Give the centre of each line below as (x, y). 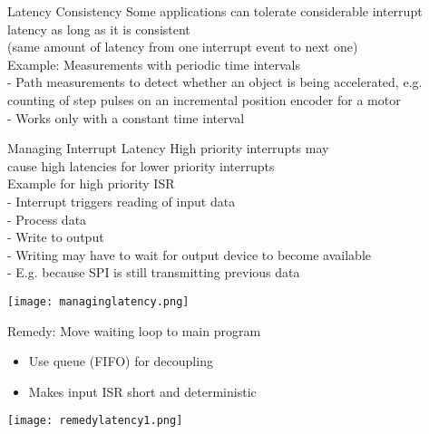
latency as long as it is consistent (99, 29)
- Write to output (56, 237)
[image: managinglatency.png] (98, 301)
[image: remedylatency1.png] (95, 421)
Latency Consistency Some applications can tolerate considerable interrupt (215, 11)
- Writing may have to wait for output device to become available (190, 254)
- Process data (47, 219)
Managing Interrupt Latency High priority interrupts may (168, 148)
